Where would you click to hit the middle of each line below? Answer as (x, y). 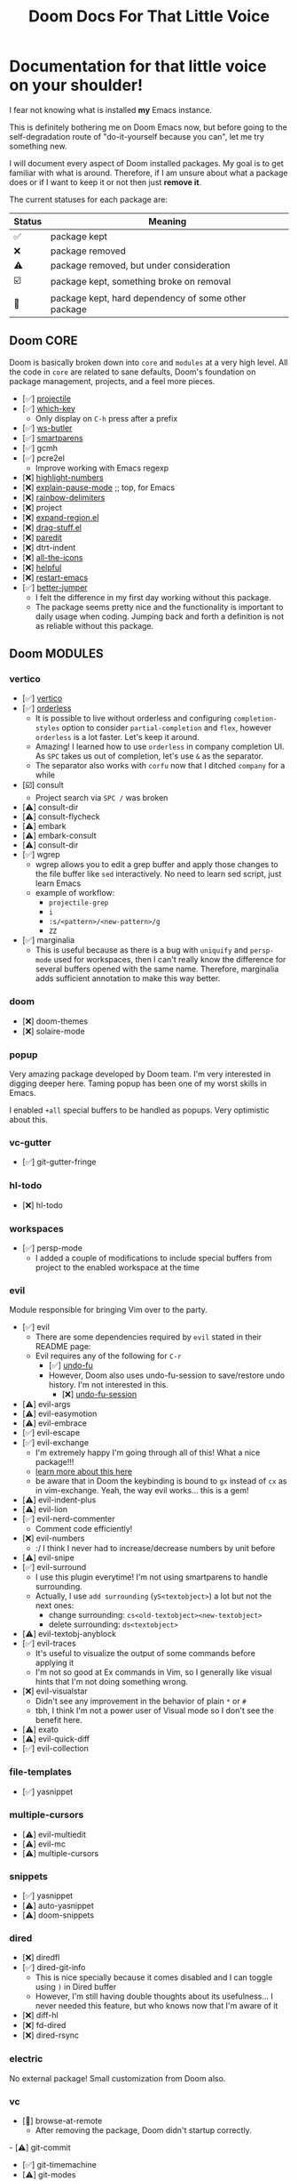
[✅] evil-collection (55, 1749)
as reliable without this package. (94, 625)
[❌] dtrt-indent (49, 547)
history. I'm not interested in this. (108, 1385)
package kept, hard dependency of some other (148, 298)
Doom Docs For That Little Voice (149, 16)
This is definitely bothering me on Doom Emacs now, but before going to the (149, 127)
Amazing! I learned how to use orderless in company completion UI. (160, 747)
